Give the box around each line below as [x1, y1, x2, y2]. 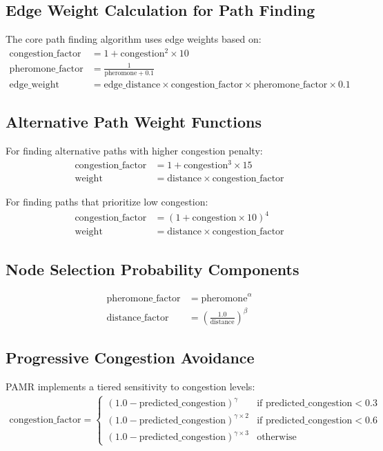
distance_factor [106, 312, 169, 323]
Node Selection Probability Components [6, 258, 299, 279]
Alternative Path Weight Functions [6, 111, 262, 132]
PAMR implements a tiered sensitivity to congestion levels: [6, 379, 255, 393]
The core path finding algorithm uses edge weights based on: [6, 32, 262, 46]
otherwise [257, 432, 297, 443]
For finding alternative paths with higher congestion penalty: [6, 143, 263, 157]
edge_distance [104, 79, 161, 90]
